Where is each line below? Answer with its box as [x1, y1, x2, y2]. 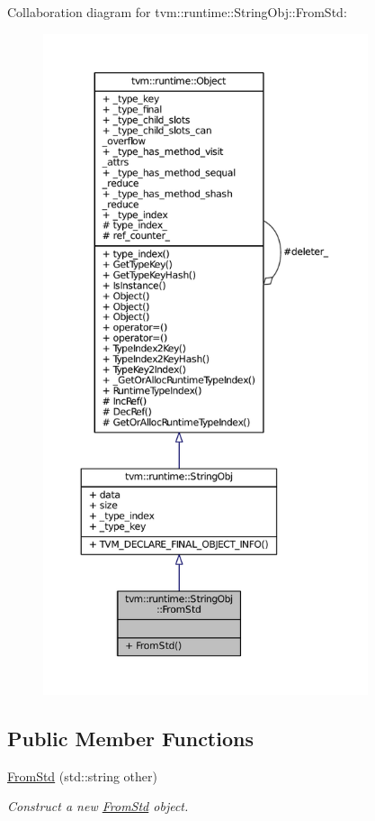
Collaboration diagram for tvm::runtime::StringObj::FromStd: [7, 3, 347, 21]
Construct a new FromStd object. [7, 797, 189, 816]
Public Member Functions [7, 724, 254, 752]
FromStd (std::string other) [7, 766, 157, 785]
